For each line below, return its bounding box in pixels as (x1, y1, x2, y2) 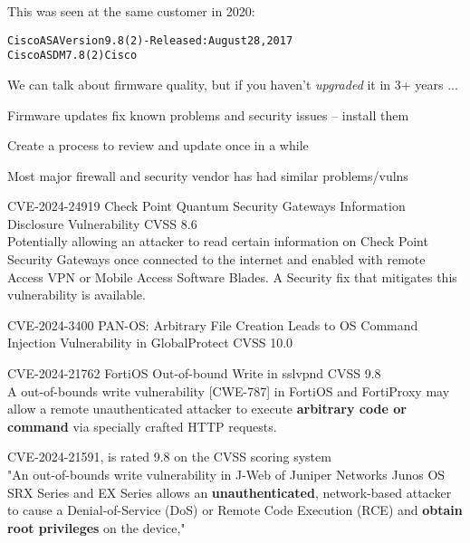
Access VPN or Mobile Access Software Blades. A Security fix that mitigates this (7, 267, 457, 286)
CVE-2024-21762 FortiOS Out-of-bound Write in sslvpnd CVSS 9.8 (7, 364, 381, 383)
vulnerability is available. (7, 285, 146, 304)
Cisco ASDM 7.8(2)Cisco (7, 49, 138, 62)
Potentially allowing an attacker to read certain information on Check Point (7, 232, 428, 251)
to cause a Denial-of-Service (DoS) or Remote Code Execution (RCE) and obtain (7, 500, 463, 519)
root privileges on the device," (7, 518, 186, 537)
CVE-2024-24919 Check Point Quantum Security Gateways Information (7, 196, 406, 215)
